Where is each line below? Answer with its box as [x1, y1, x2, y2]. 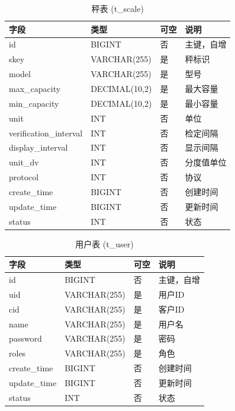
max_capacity [9, 82, 61, 94]
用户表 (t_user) [75, 237, 134, 250]
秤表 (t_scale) [91, 2, 144, 14]
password [9, 332, 42, 345]
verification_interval [9, 126, 83, 139]
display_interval [9, 141, 68, 154]
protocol [9, 171, 39, 183]
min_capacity [9, 97, 59, 109]
